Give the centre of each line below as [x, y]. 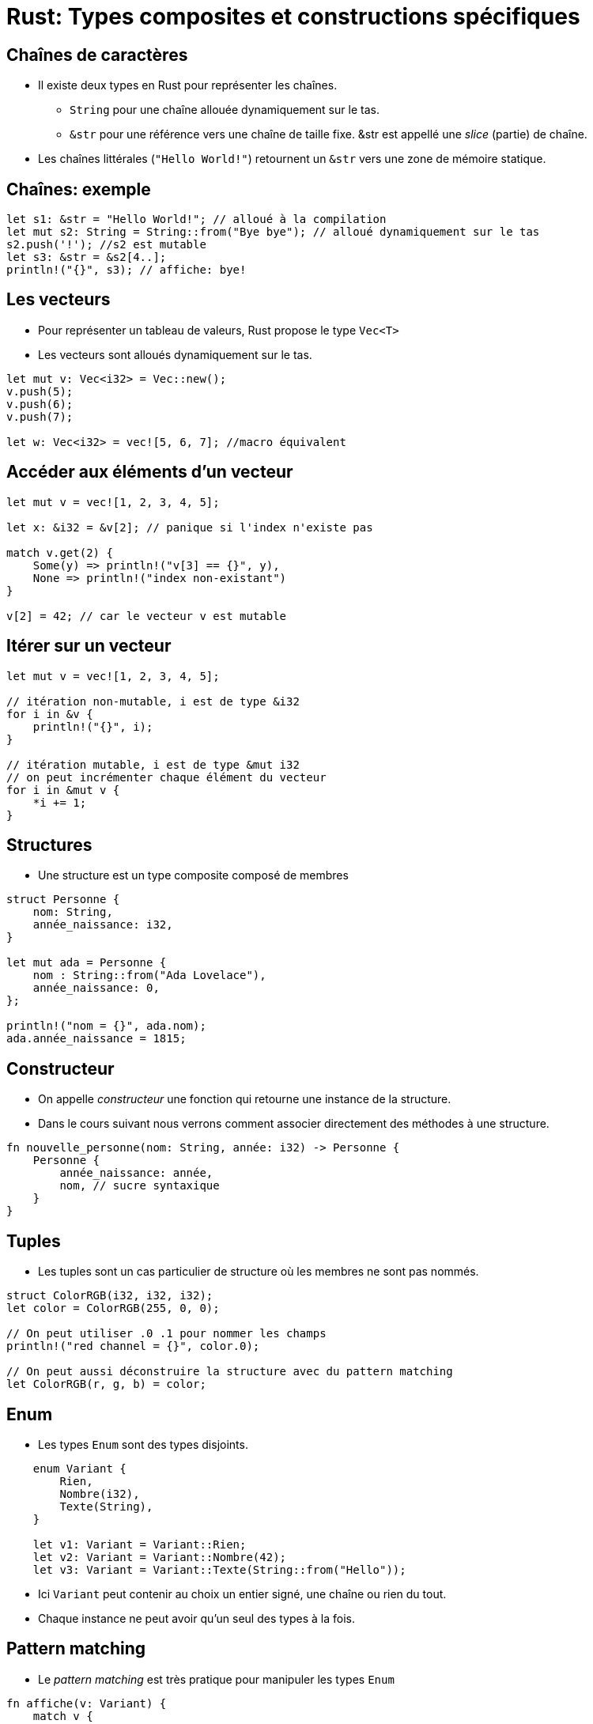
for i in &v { [50, 714]
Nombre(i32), [100, 1493]
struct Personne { [63, 900]
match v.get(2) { [60, 552]
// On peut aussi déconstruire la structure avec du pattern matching [230, 1372]
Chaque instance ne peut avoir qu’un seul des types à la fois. [196, 1618]
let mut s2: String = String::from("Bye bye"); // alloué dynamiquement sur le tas [273, 232]
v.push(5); [40, 391]
